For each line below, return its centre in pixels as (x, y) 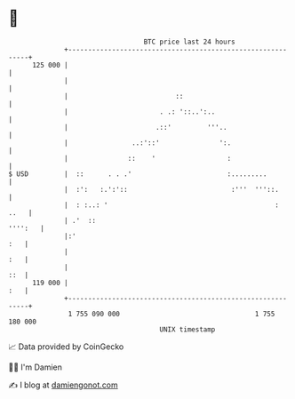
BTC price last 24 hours (190, 42)
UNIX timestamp (187, 329)
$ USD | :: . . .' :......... (138, 174)
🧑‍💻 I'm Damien (36, 367)
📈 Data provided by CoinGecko (66, 347)
